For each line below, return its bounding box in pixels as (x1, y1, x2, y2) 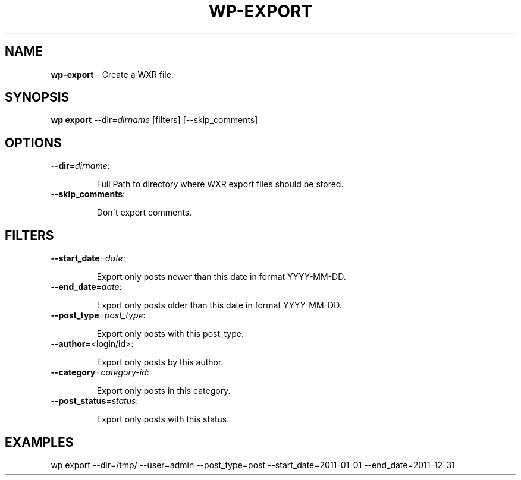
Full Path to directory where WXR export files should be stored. (96, 179, 344, 190)
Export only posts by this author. (96, 357, 224, 368)
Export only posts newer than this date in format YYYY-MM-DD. (96, 271, 346, 282)
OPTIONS (5, 135, 62, 150)
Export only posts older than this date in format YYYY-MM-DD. (96, 300, 342, 311)
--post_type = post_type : (51, 310, 146, 321)
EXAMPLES (5, 434, 74, 450)
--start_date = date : (51, 253, 125, 264)
